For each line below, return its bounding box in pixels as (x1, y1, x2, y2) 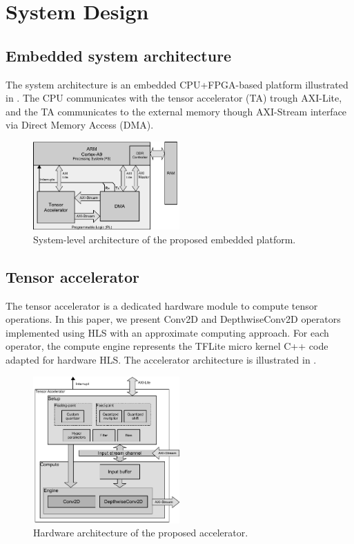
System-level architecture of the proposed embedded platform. (33, 232, 296, 246)
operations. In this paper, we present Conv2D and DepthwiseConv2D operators (6, 312, 341, 326)
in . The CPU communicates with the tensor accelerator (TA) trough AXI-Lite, (6, 91, 342, 105)
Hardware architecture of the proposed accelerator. (33, 525, 248, 540)
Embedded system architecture (6, 44, 232, 66)
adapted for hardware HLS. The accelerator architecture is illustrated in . (6, 352, 317, 366)
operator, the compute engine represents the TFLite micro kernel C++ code (6, 339, 328, 353)
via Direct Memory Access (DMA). (6, 118, 154, 132)
